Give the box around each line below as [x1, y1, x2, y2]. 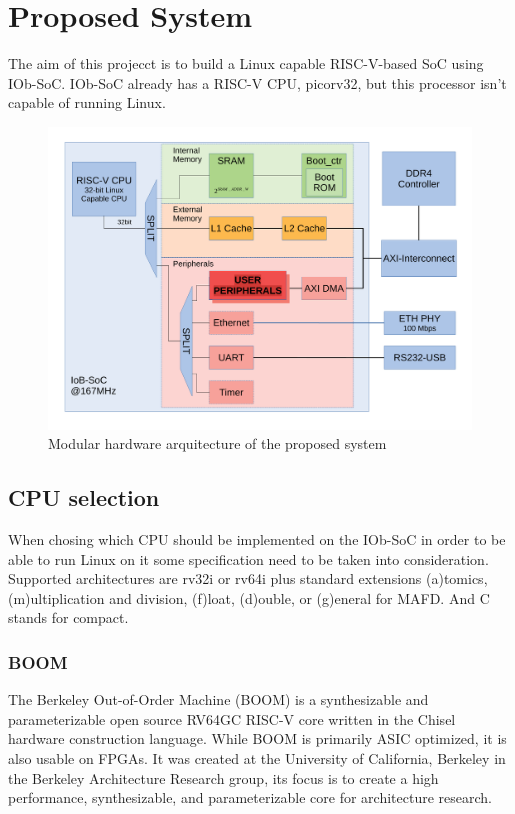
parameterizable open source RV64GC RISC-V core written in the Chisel [8, 708, 456, 729]
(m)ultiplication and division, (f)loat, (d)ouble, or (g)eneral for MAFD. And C [8, 587, 490, 608]
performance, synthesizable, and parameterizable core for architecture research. [8, 787, 492, 808]
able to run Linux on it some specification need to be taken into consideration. [8, 548, 489, 569]
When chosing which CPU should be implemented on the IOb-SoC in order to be [8, 528, 506, 549]
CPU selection [8, 482, 160, 513]
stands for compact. [8, 607, 129, 628]
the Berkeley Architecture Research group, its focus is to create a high [8, 767, 439, 788]
